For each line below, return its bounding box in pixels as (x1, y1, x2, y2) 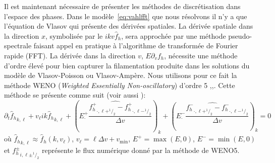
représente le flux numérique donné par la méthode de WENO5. (42, 145, 240, 155)
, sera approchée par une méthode (121, 30, 226, 41)
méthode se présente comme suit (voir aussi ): (4, 90, 146, 100)
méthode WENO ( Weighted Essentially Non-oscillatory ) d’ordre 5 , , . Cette (4, 79, 235, 90)
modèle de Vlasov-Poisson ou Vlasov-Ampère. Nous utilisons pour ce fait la (4, 70, 237, 80)
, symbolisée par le (45, 30, 103, 41)
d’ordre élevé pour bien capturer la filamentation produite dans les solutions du (4, 60, 250, 70)
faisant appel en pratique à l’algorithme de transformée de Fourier (33, 40, 238, 51)
